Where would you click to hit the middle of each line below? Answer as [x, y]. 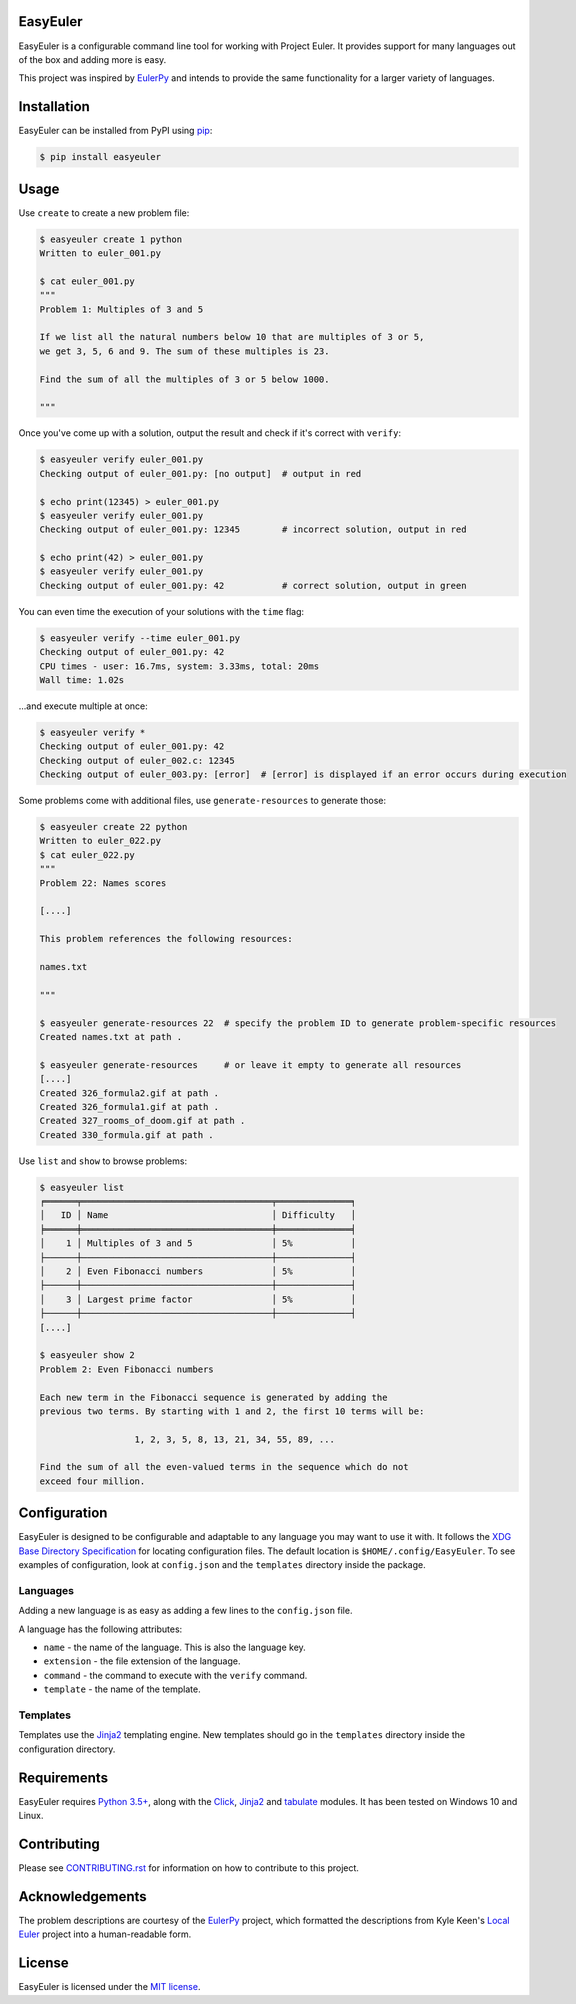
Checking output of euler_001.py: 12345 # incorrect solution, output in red [253, 529]
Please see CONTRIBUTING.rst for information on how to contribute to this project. [189, 1867]
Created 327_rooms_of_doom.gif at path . [142, 1121]
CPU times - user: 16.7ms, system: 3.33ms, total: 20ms [179, 666]
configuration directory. [67, 1749]
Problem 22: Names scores [103, 883]
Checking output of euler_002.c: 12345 [137, 760]
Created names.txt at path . [111, 1036]
